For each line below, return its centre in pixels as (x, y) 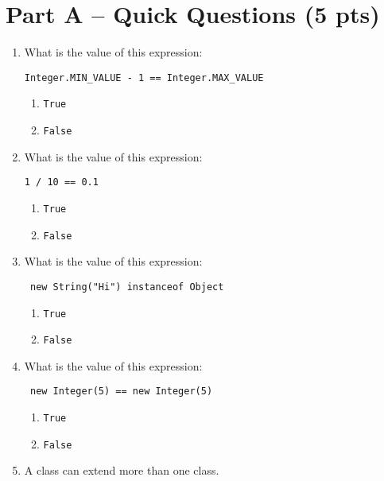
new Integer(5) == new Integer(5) (121, 392)
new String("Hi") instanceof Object (127, 287)
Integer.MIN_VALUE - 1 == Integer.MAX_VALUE (144, 78)
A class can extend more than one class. (122, 470)
